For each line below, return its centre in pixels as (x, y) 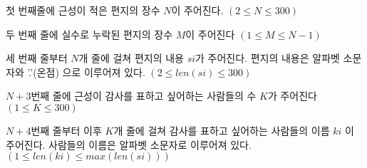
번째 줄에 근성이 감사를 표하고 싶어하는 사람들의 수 (144, 96)
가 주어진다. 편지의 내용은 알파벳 (268, 58)
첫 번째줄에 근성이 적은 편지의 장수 (83, 10)
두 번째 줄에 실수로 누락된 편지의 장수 (89, 34)
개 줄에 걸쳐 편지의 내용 (131, 58)
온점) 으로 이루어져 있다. (91, 72)
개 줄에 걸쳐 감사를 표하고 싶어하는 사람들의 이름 (222, 130)
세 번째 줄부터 (37, 58)
